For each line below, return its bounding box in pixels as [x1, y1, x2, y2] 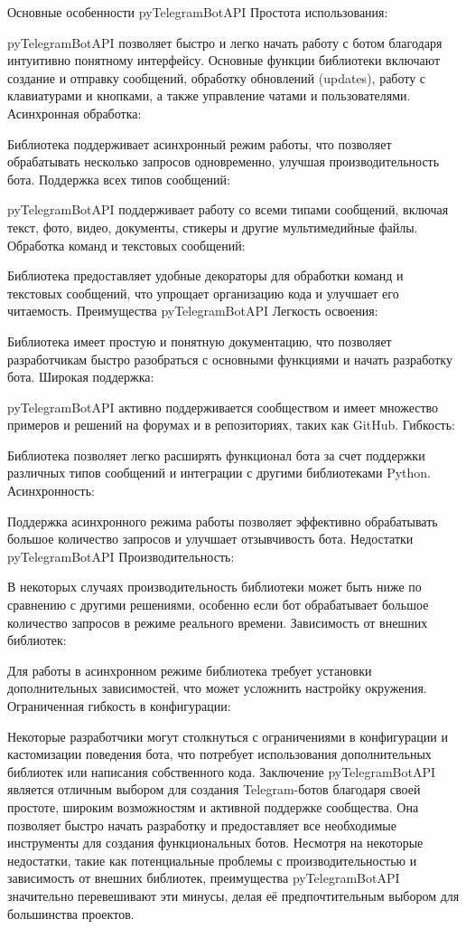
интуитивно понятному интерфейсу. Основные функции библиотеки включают [7, 51, 441, 70]
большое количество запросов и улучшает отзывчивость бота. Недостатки [7, 529, 414, 548]
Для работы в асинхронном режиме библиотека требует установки [7, 660, 372, 679]
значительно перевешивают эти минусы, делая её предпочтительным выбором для [7, 886, 460, 905]
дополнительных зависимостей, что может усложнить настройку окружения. [7, 678, 427, 697]
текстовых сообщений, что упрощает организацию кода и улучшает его [7, 283, 399, 302]
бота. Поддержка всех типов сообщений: [7, 169, 230, 188]
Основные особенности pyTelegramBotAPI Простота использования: [7, 3, 388, 21]
